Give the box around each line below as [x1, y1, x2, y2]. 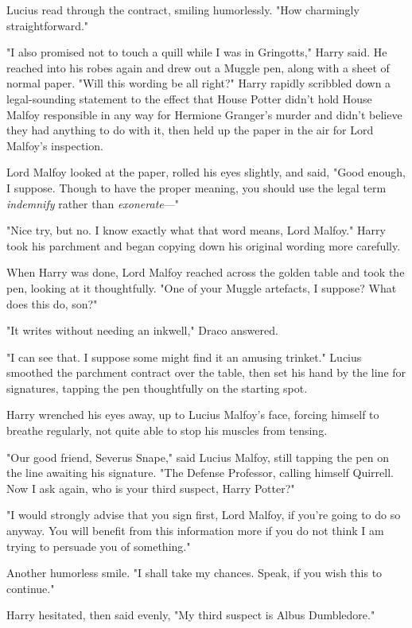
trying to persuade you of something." [6, 537, 191, 554]
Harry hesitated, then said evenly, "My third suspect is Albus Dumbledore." [6, 607, 375, 623]
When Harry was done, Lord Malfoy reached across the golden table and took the [6, 264, 405, 281]
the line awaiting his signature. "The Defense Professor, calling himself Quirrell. [6, 464, 394, 481]
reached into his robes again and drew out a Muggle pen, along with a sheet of [6, 59, 390, 76]
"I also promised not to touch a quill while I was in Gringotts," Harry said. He [6, 44, 387, 60]
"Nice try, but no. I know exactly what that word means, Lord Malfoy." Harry [6, 222, 386, 238]
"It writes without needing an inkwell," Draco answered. [6, 322, 278, 339]
